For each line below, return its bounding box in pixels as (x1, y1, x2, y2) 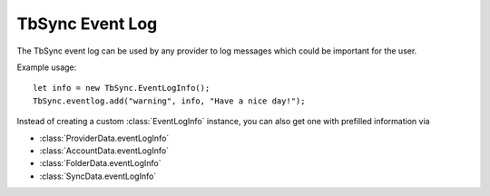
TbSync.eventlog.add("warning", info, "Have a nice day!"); (33, 95, 306, 106)
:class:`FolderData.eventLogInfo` (39, 158, 162, 169)
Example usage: (16, 62, 77, 73)
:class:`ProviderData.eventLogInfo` (39, 132, 170, 143)
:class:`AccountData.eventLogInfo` (39, 145, 170, 156)
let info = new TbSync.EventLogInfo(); (33, 83, 211, 93)
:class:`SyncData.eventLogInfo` (39, 171, 157, 181)
